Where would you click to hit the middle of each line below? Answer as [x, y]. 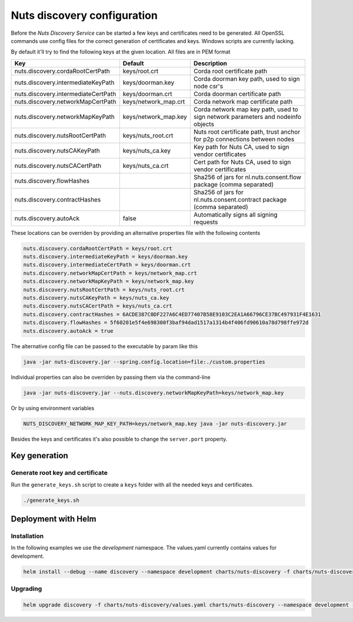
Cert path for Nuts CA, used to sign [242, 162]
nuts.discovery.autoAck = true [69, 331]
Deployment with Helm [54, 519]
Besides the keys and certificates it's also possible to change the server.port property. [119, 439]
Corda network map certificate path [243, 101]
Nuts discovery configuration [84, 15]
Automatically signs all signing [235, 214]
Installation [27, 536]
